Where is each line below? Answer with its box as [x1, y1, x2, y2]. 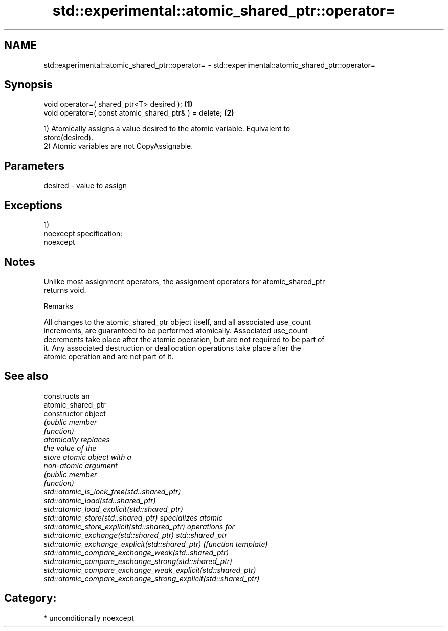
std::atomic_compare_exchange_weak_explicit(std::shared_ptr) [43, 565, 256, 574]
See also [4, 370, 49, 383]
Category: [4, 592, 57, 605]
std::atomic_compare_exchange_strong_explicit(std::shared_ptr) [43, 574, 260, 583]
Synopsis [4, 78, 53, 92]
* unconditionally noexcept [43, 613, 134, 622]
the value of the [43, 443, 97, 453]
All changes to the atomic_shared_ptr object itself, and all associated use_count [43, 317, 311, 326]
